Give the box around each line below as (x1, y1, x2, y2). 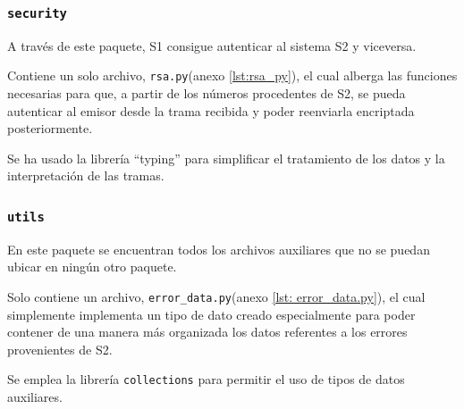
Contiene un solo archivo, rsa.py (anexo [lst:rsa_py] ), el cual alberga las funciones (7, 66, 458, 85)
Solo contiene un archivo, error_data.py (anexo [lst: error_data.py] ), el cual (7, 287, 426, 305)
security (7, 5, 67, 21)
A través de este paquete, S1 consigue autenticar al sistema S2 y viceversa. (7, 36, 417, 54)
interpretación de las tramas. (7, 166, 165, 185)
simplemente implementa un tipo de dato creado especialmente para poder (7, 305, 416, 323)
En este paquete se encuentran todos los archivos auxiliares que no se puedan (7, 239, 430, 258)
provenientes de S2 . (7, 339, 113, 358)
